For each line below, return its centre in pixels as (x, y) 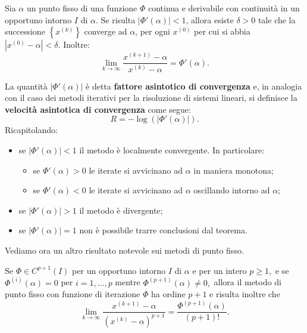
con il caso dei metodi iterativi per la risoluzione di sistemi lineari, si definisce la (151, 98)
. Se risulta (115, 19)
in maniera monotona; (234, 170)
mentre (128, 282)
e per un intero (220, 270)
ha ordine (168, 294)
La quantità (26, 86)
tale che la (277, 19)
